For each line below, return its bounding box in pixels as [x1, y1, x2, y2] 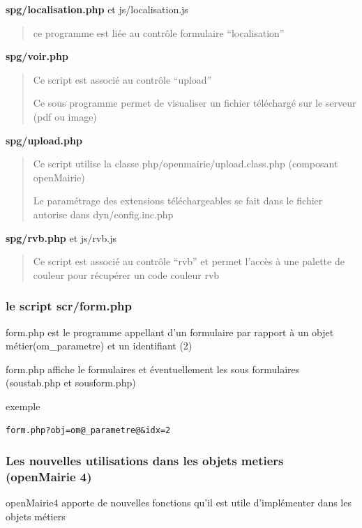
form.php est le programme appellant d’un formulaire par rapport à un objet [6, 324, 334, 339]
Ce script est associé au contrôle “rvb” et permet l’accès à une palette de [33, 254, 345, 269]
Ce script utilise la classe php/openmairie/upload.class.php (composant [33, 156, 338, 171]
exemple [6, 398, 40, 413]
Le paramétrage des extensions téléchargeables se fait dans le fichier [33, 193, 323, 208]
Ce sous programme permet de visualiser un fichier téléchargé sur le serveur [33, 96, 356, 110]
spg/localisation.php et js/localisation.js [6, 2, 188, 16]
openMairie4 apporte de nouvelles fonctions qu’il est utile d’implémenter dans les [6, 495, 352, 510]
